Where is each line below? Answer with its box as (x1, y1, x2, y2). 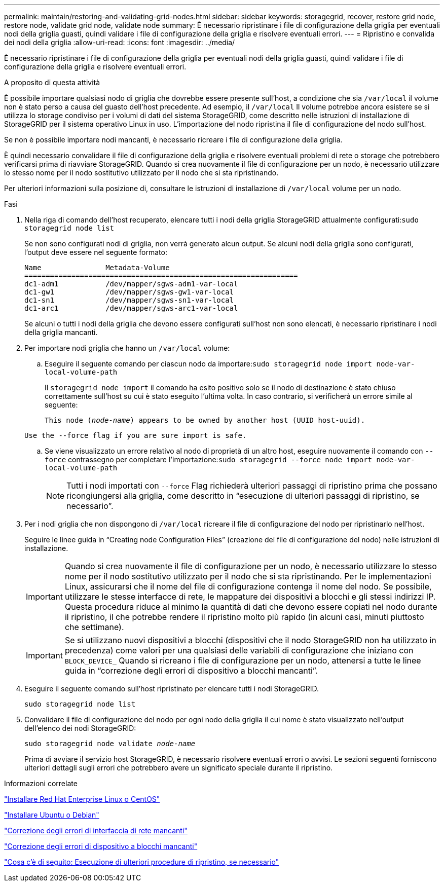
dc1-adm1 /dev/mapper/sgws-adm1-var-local (24, 280, 238, 288)
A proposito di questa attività (4, 78, 100, 87)
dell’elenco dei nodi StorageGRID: (24, 724, 136, 732)
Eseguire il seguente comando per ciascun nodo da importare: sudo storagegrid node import (45, 359, 373, 368)
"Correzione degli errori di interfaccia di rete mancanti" (4, 826, 188, 835)
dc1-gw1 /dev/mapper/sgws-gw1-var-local (24, 288, 234, 296)
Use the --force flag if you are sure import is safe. (24, 431, 247, 439)
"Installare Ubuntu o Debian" (4, 810, 99, 819)
